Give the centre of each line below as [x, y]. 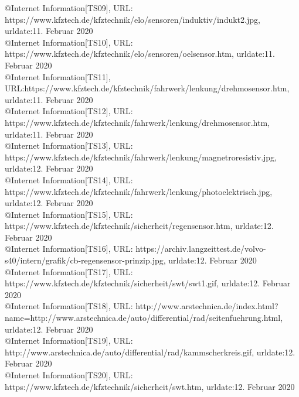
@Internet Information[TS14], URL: [69, 179]
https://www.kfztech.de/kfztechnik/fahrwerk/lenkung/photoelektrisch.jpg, [139, 191]
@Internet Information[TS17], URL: [69, 271]
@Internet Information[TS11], [58, 76]
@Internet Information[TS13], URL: [69, 146]
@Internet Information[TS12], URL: [69, 111]
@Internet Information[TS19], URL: [69, 340]
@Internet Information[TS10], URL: [69, 42]
